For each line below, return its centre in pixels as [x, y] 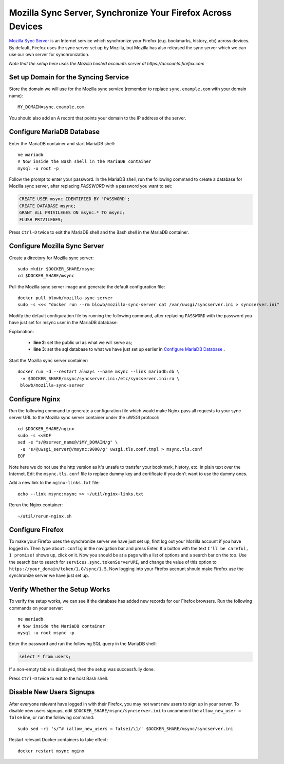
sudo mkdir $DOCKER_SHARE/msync [56, 269]
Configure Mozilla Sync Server [57, 246]
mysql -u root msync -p [46, 633]
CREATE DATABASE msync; [48, 206]
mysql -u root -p [38, 168]
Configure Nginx [35, 399]
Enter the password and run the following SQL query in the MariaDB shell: [83, 644]
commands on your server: [36, 608]
